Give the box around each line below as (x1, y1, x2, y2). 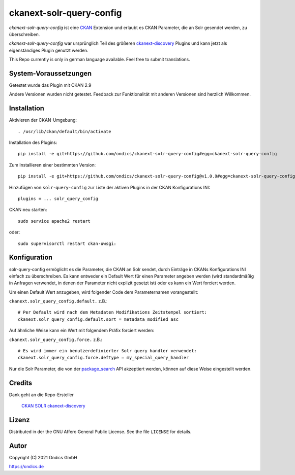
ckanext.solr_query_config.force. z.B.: (9, 337, 103, 342)
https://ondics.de (9, 464, 44, 470)
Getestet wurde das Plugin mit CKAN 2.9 (9, 82, 91, 88)
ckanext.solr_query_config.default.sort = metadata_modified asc (18, 316, 179, 322)
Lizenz (9, 415, 30, 424)
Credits (9, 378, 32, 387)
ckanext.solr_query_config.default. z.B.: (9, 298, 108, 304)
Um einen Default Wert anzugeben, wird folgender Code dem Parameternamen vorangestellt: (9, 289, 199, 295)
